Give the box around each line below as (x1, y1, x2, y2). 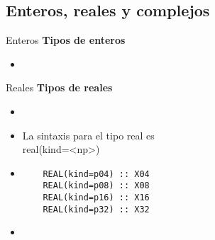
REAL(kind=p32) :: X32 (43, 204, 150, 215)
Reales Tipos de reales (6, 80, 113, 95)
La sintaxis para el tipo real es (22, 127, 155, 142)
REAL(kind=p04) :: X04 (43, 168, 150, 179)
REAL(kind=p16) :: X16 (43, 193, 150, 203)
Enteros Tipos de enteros (6, 33, 126, 47)
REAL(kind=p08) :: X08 (43, 181, 150, 191)
